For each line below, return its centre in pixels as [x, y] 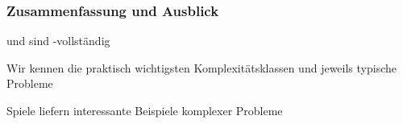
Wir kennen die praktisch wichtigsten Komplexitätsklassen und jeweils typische [201, 67]
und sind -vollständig [58, 41]
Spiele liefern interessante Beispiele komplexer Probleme [145, 110]
